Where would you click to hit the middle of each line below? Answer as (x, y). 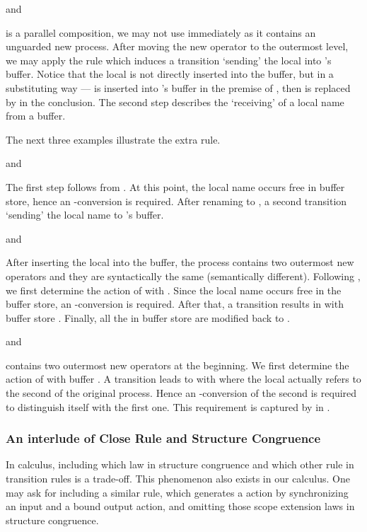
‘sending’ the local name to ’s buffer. (85, 215)
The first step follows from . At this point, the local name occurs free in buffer (175, 186)
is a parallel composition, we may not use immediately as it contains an (161, 32)
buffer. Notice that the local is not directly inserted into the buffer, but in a (170, 74)
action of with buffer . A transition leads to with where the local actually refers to (183, 379)
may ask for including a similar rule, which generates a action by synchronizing (177, 492)
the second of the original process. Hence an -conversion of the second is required (181, 393)
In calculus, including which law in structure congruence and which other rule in (180, 464)
